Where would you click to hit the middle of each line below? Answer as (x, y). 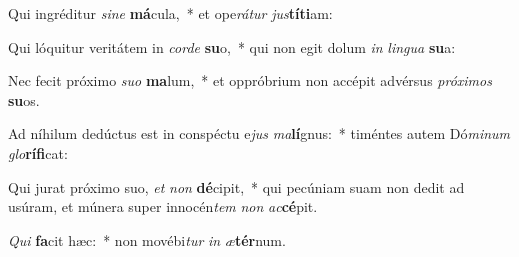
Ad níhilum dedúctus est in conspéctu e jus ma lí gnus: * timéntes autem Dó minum (259, 133)
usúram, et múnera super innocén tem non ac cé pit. (163, 206)
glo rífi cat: (38, 152)
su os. (24, 99)
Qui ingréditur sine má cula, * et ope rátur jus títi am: (170, 13)
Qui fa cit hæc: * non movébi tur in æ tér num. (147, 239)
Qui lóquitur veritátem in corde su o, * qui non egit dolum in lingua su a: (232, 46)
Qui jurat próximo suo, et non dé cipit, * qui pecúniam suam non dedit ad (236, 186)
